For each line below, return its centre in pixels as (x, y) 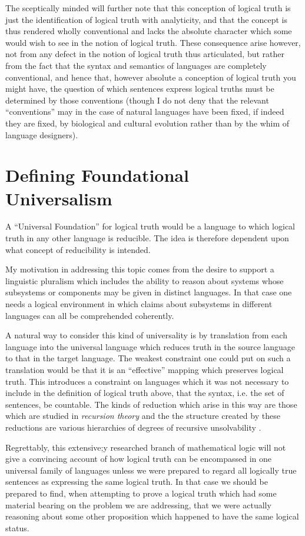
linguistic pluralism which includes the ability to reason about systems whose (145, 280)
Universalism (59, 198)
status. (17, 527)
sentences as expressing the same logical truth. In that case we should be (137, 482)
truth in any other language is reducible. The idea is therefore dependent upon (147, 238)
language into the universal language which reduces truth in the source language (150, 346)
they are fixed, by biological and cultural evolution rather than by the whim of (147, 123)
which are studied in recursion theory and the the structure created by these (143, 416)
